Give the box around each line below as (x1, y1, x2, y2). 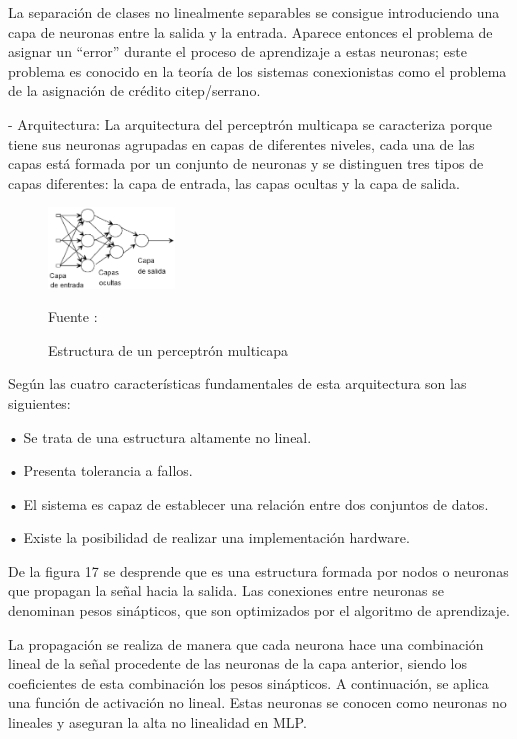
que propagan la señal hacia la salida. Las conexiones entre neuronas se (8, 580, 444, 601)
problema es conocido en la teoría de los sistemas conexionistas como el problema (8, 60, 507, 81)
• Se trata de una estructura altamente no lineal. (8, 426, 312, 447)
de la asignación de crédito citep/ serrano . (8, 80, 261, 101)
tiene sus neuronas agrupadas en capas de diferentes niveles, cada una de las (8, 133, 475, 154)
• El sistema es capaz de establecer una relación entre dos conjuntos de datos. (8, 493, 489, 514)
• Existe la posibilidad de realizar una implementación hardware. (8, 527, 410, 548)
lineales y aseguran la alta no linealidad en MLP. (8, 712, 307, 733)
